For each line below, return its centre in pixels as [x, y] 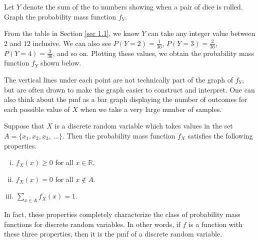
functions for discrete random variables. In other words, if [92, 224]
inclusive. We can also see [72, 43]
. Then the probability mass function [119, 135]
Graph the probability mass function [60, 16]
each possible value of [37, 109]
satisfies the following [220, 135]
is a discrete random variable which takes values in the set [144, 126]
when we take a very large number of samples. [151, 109]
